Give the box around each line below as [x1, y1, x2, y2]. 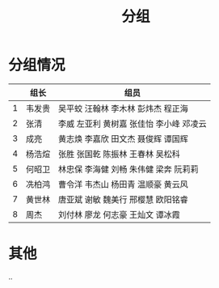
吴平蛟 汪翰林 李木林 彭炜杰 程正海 [57, 103, 188, 114]
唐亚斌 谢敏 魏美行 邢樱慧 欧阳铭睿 [57, 193, 188, 205]
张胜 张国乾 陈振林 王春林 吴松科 [57, 148, 180, 159]
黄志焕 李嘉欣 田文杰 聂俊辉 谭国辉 [57, 133, 188, 144]
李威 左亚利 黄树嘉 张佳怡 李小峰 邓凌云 [57, 118, 207, 129]
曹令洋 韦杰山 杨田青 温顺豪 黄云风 [57, 179, 188, 190]
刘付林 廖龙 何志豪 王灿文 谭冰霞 [57, 209, 180, 220]
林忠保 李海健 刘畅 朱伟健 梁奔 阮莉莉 [57, 163, 199, 175]
